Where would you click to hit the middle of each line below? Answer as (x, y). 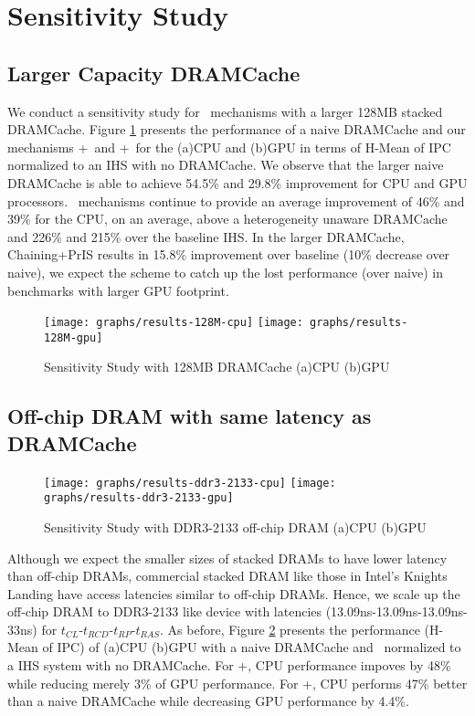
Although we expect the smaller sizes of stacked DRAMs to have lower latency (227, 558)
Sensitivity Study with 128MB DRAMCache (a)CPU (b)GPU (217, 367)
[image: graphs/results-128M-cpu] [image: (174, 323)
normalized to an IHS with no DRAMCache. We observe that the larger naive (226, 165)
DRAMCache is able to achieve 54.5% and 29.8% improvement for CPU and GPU (237, 182)
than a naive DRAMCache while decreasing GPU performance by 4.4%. (208, 701)
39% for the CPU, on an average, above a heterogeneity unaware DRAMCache (227, 219)
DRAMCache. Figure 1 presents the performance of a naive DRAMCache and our (237, 129)
